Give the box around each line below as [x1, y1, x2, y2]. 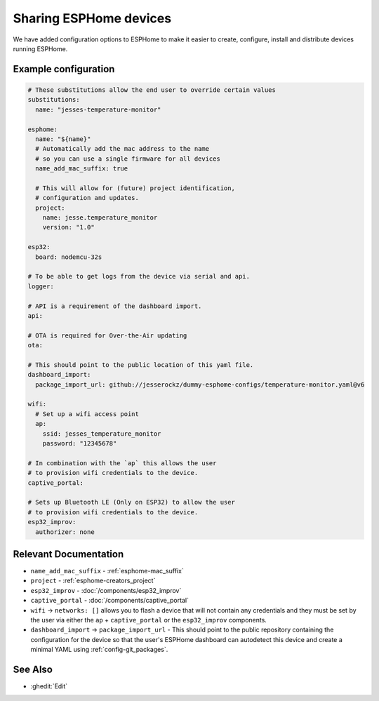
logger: [27, 282, 54, 291]
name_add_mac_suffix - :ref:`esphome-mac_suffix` [30, 567, 184, 575]
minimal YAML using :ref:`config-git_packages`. [30, 646, 168, 654]
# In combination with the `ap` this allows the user [27, 459, 217, 467]
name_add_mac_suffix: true [35, 165, 128, 173]
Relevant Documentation [13, 548, 124, 560]
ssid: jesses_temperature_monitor [42, 429, 161, 438]
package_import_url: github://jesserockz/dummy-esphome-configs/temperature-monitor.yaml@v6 [35, 380, 365, 389]
